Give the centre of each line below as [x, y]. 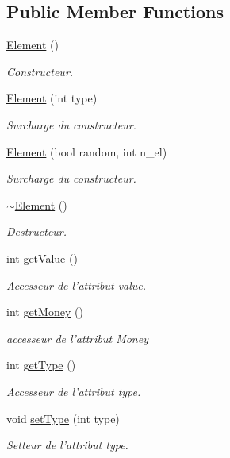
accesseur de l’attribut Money [77, 338]
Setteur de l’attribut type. [67, 445]
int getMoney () [45, 312]
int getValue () [42, 258]
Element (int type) [52, 98]
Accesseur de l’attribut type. [74, 391]
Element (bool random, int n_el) [87, 151]
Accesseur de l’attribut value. [77, 285]
